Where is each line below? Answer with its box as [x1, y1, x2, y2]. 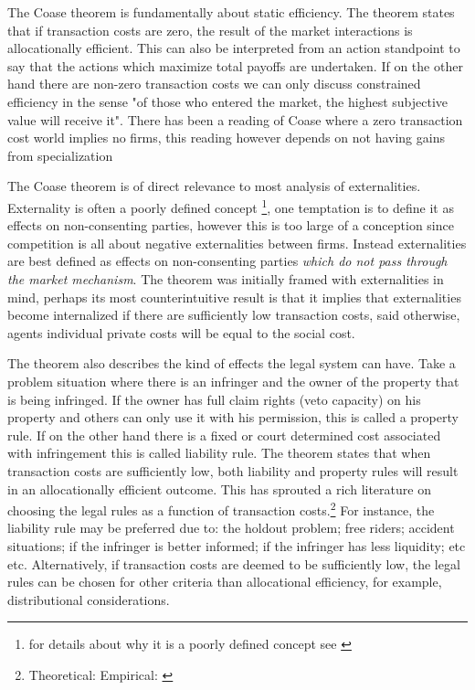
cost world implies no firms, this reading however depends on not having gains [7, 128, 445, 147]
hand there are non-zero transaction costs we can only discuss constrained [7, 74, 421, 93]
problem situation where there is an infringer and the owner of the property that [7, 371, 459, 390]
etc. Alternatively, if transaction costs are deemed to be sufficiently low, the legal [7, 554, 460, 573]
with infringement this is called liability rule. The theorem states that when [7, 443, 431, 462]
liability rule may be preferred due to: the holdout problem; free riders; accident [7, 518, 455, 537]
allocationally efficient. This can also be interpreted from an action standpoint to [7, 38, 460, 58]
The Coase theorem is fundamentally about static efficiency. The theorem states [7, 3, 455, 21]
